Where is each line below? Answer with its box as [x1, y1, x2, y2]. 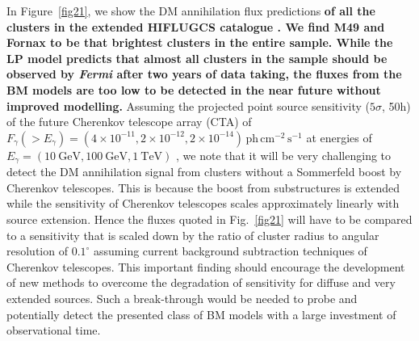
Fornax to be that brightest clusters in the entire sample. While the [6, 34, 393, 51]
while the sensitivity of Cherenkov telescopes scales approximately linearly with [6, 195, 400, 212]
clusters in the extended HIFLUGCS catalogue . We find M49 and [6, 18, 385, 35]
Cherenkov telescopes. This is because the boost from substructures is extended [6, 179, 400, 196]
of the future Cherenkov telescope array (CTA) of [6, 113, 252, 130]
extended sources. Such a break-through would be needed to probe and [6, 289, 358, 306]
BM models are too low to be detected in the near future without [6, 81, 381, 98]
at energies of [306, 128, 372, 145]
